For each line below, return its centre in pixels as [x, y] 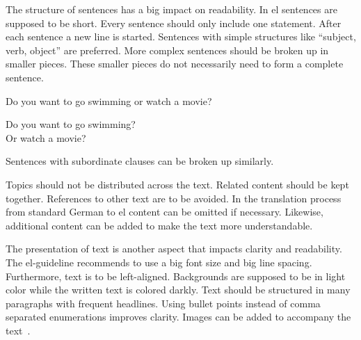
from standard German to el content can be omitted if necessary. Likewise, [165, 212]
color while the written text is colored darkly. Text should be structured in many [178, 290]
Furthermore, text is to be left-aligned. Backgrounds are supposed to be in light [176, 276]
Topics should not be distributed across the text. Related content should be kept [177, 184]
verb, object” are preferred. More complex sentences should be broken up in [167, 50]
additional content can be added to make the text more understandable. [159, 225]
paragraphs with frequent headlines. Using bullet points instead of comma [163, 303]
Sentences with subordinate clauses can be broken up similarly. [140, 161]
